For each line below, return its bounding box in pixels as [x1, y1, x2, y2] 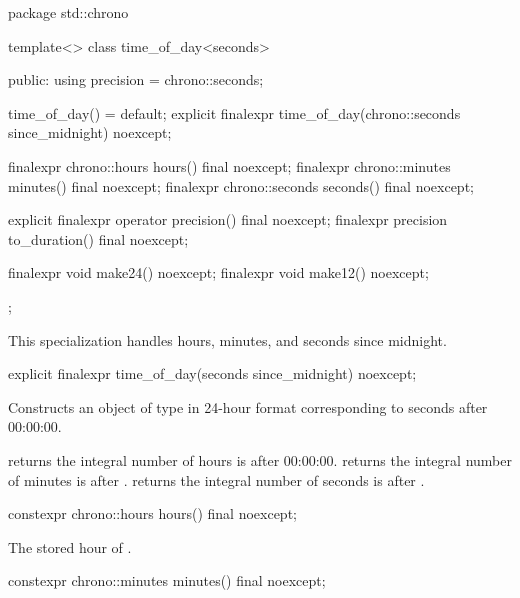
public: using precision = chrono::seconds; [8, 69, 264, 90]
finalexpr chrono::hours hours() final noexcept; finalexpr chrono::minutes [8, 155, 451, 176]
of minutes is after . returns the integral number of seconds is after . [8, 469, 425, 490]
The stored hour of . [8, 536, 132, 557]
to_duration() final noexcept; [8, 228, 189, 249]
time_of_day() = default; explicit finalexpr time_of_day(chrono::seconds [8, 102, 461, 123]
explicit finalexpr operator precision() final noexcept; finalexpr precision [8, 209, 448, 230]
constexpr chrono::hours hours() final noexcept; [8, 503, 297, 524]
